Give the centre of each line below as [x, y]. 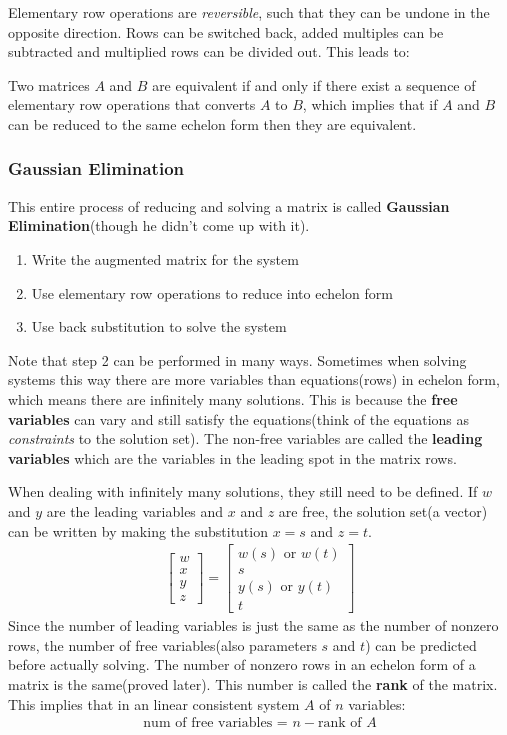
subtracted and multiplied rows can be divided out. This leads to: [209, 51]
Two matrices [49, 84]
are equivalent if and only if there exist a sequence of [314, 84]
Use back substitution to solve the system [159, 326]
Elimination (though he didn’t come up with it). [159, 225]
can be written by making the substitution [138, 530]
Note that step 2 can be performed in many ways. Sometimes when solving [237, 359]
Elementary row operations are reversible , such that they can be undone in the [249, 12]
